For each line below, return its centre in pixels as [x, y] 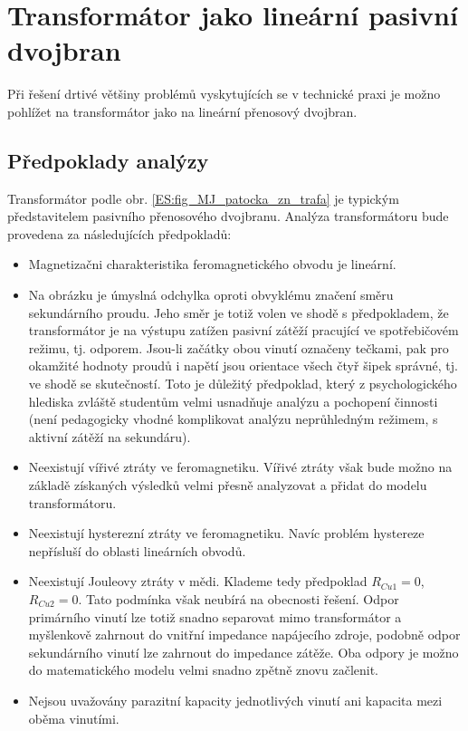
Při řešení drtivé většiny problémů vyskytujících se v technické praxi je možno [224, 94]
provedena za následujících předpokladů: [119, 233]
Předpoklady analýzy [108, 160]
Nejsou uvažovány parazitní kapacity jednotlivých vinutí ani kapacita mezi [235, 700]
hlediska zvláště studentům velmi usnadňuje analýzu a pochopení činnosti [233, 401]
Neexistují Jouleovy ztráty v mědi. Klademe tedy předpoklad [198, 581]
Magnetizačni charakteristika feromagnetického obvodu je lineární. [212, 264]
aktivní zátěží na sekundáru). [110, 436]
